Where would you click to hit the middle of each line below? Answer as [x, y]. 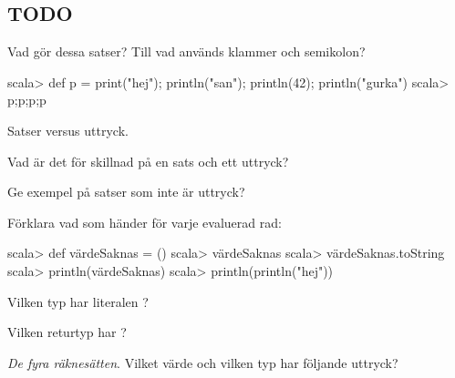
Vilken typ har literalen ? [78, 301]
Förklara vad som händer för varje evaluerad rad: [145, 222]
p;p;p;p [27, 100]
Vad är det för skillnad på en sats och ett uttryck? [148, 161]
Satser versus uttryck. [68, 130]
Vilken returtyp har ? [67, 332]
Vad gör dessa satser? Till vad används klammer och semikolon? [186, 51]
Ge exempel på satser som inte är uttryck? [126, 192]
